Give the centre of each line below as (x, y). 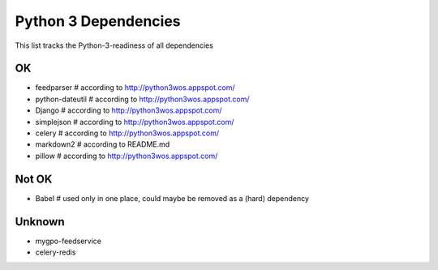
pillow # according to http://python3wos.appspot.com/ (127, 156)
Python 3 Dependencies (98, 21)
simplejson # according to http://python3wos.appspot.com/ (135, 122)
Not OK (34, 179)
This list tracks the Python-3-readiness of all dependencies (114, 45)
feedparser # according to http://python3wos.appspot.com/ (135, 88)
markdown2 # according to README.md (103, 144)
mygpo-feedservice (68, 241)
